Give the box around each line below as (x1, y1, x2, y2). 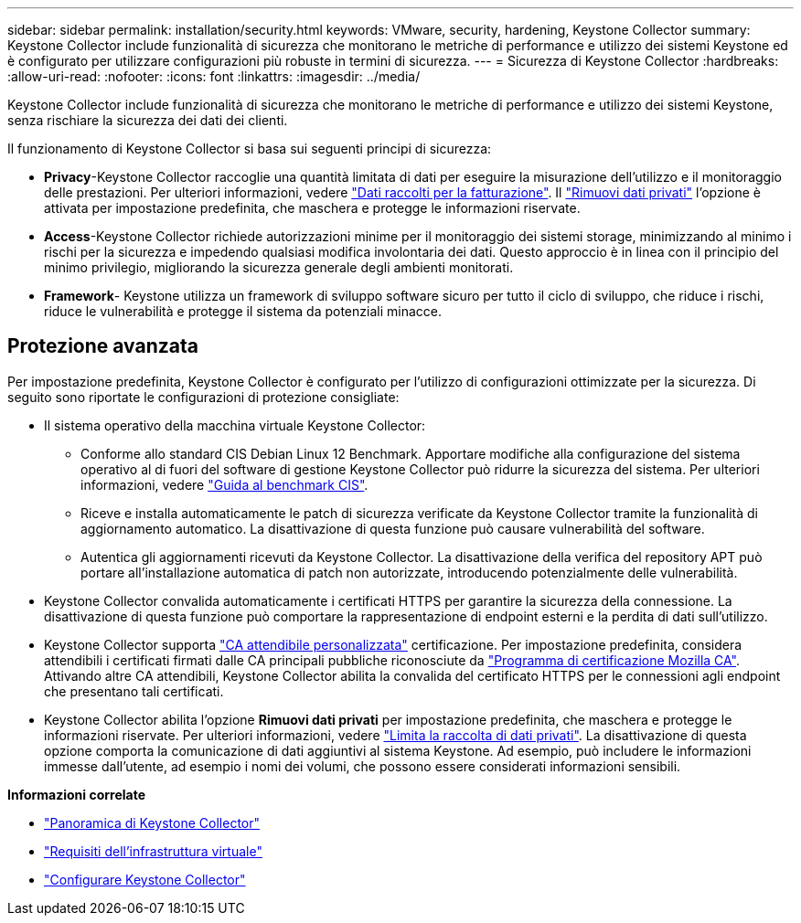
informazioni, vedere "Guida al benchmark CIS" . (80, 476, 368, 493)
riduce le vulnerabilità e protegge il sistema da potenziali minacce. (44, 303, 442, 319)
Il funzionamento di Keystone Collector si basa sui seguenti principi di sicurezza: (7, 141, 492, 156)
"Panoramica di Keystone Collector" (44, 814, 261, 831)
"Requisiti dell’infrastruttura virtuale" (44, 843, 262, 859)
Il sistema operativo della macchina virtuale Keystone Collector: (44, 417, 426, 433)
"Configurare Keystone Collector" (44, 871, 246, 887)
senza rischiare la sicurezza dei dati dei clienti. (7, 112, 288, 128)
